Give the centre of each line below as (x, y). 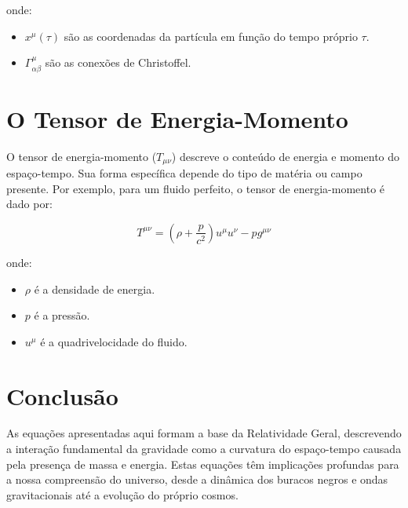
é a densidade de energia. (95, 289)
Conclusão (62, 395)
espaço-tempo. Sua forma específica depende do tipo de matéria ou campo (184, 173)
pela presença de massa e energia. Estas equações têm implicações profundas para (203, 464)
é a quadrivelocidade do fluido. (114, 341)
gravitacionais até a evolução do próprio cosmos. (122, 494)
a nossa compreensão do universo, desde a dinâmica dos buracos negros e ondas (197, 479)
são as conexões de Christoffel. (118, 62)
